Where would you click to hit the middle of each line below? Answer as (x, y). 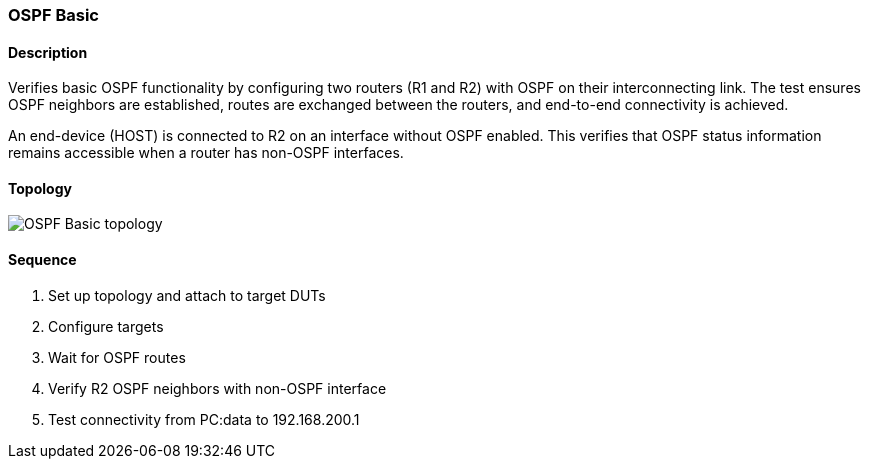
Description (48, 52)
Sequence (42, 260)
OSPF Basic (53, 15)
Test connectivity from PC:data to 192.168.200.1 (204, 419)
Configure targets (106, 326)
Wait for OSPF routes (117, 357)
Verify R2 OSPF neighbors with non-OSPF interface (217, 388)
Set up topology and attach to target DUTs (187, 295)
